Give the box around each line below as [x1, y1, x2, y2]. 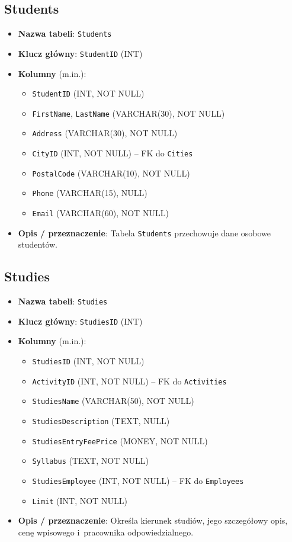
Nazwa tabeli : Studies [18, 295, 108, 307]
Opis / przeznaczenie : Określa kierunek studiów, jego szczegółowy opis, [18, 514, 288, 527]
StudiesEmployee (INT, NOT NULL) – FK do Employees [32, 474, 244, 486]
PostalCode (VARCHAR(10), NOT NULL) [32, 166, 190, 179]
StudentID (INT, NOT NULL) [32, 87, 145, 100]
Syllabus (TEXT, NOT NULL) [32, 454, 149, 467]
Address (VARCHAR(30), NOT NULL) [32, 127, 178, 139]
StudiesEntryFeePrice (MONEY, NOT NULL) [32, 434, 208, 447]
